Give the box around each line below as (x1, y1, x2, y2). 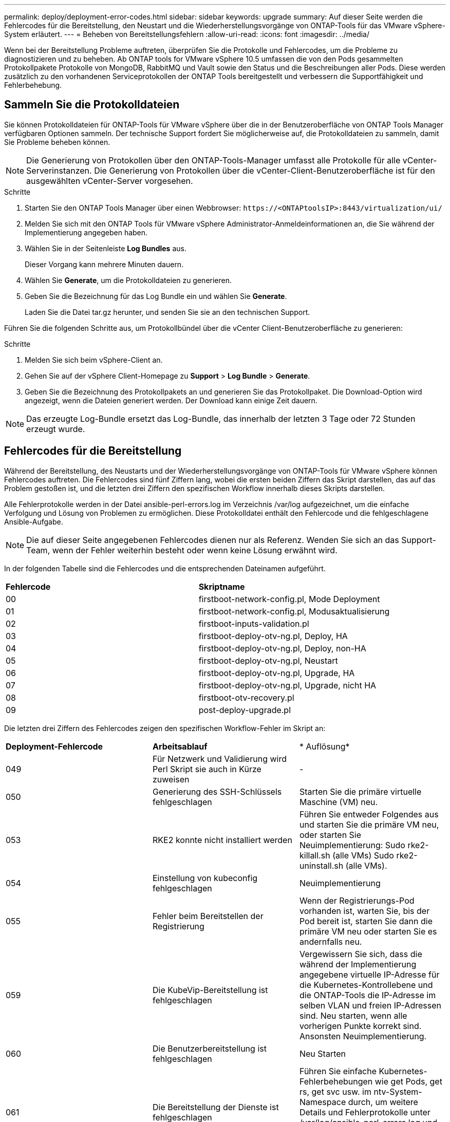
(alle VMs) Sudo (332, 850, 394, 861)
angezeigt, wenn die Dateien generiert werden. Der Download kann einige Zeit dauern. (25, 396, 317, 405)
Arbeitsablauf (152, 741, 208, 752)
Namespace (299, 1096, 346, 1107)
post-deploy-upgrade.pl (198, 704, 291, 715)
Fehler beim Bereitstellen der (152, 910, 264, 921)
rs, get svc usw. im (299, 1086, 372, 1097)
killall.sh (299, 850, 330, 861)
